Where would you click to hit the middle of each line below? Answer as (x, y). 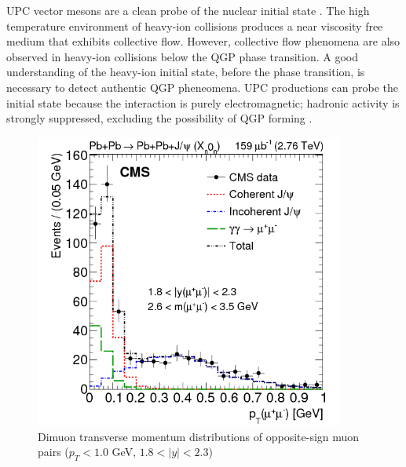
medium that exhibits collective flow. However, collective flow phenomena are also (203, 41)
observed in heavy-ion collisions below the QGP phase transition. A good (182, 56)
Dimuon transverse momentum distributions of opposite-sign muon (199, 436)
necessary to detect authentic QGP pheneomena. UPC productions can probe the (202, 87)
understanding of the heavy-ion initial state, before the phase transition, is (186, 72)
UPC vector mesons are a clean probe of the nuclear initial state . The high (188, 10)
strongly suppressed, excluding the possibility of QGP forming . (159, 118)
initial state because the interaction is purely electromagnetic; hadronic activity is (203, 102)
